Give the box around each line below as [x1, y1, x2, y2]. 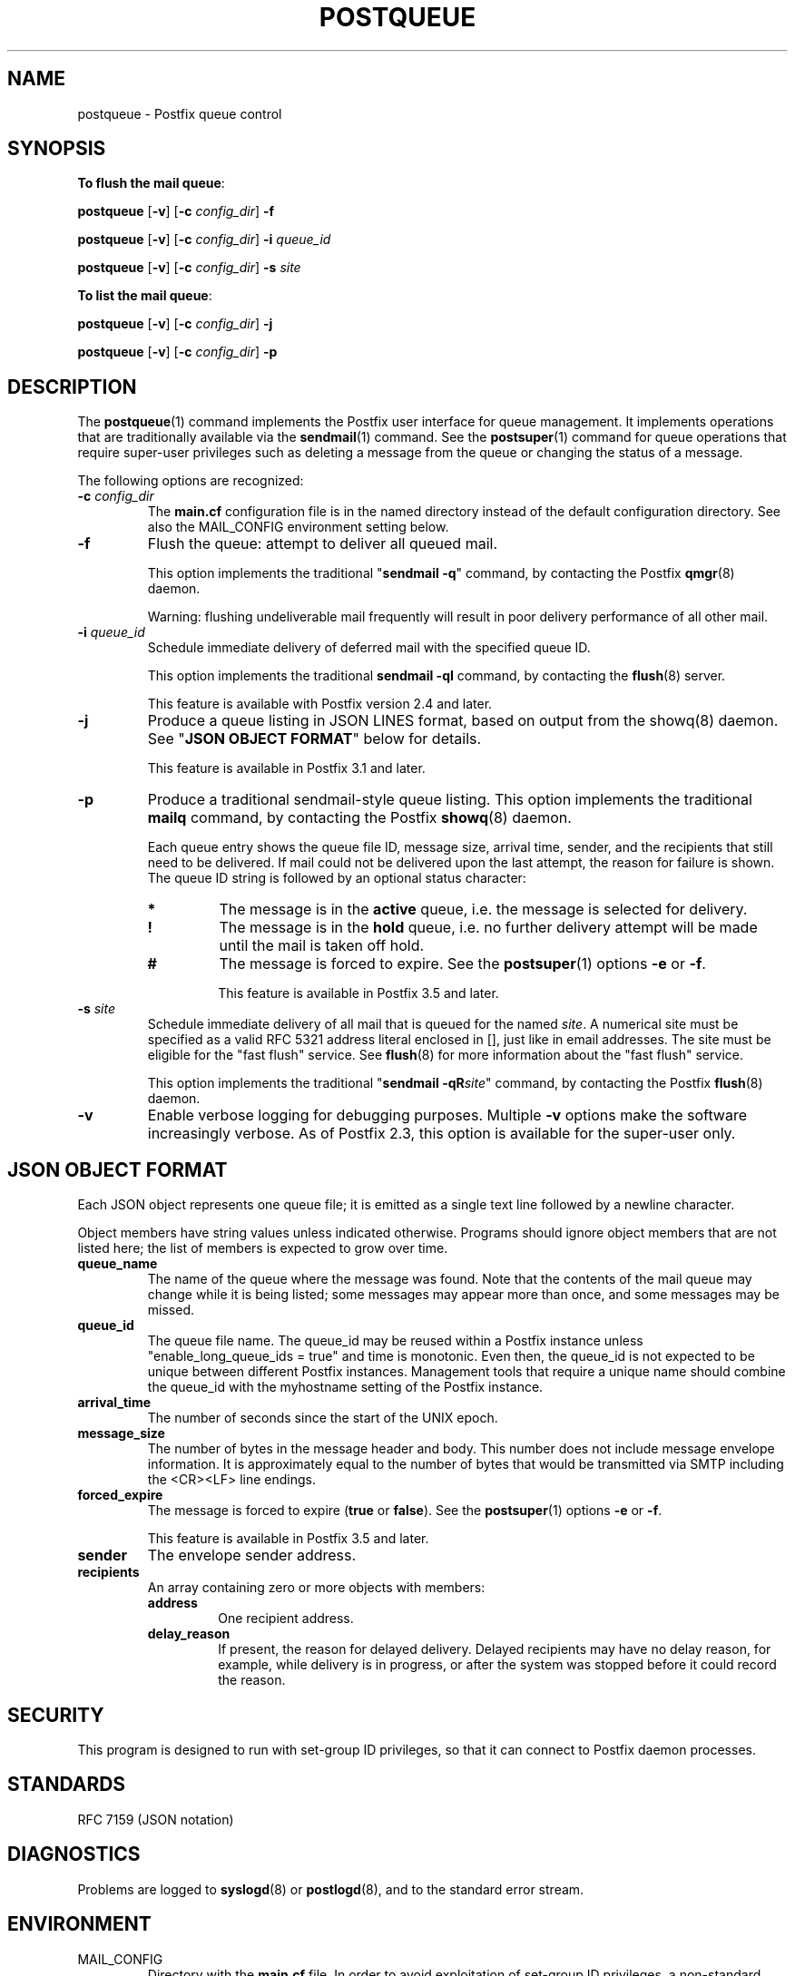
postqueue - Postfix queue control [77, 105, 282, 122]
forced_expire [77, 1487, 163, 1503]
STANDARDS [7, 1773, 126, 1796]
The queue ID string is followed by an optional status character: [147, 870, 526, 886]
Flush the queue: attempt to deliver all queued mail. [147, 534, 497, 553]
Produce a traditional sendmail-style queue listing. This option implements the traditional [147, 790, 752, 809]
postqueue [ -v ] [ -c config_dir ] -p [77, 344, 278, 360]
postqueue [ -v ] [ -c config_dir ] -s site [77, 259, 301, 276]
